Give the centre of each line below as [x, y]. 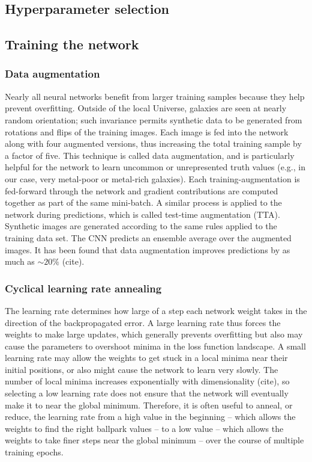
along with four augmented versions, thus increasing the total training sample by [153, 143]
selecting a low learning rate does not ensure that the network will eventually [147, 393]
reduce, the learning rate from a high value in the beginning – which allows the [150, 417]
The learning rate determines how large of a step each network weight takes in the [156, 310]
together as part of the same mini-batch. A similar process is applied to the [143, 202]
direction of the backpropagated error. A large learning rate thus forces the [143, 322]
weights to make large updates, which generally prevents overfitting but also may [154, 334]
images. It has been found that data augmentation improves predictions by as [148, 249]
